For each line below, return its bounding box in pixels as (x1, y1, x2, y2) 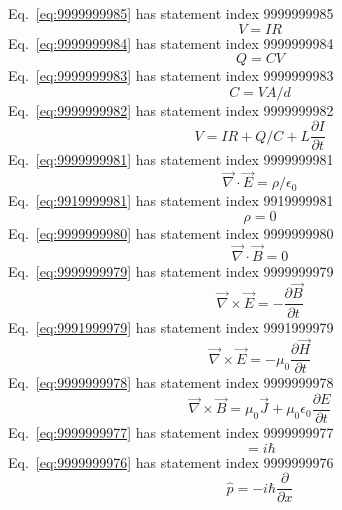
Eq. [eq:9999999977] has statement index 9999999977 (8, 422, 334, 443)
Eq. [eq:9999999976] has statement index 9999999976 (8, 451, 334, 472)
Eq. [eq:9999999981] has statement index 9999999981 (8, 149, 334, 170)
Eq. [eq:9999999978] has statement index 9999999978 (8, 372, 334, 393)
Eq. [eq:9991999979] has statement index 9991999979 (8, 316, 334, 337)
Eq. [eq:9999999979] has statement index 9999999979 (8, 260, 334, 281)
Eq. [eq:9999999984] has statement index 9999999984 (8, 32, 334, 53)
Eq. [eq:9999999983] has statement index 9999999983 (8, 65, 334, 86)
